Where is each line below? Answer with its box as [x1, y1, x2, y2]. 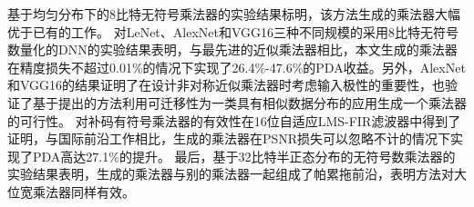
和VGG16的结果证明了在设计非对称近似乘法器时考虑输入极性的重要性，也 [7, 75, 446, 94]
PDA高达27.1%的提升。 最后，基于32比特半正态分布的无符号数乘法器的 [32, 146, 456, 165]
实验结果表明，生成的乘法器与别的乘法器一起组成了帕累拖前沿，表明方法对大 [7, 164, 467, 183]
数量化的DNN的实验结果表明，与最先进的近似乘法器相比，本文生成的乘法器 [7, 40, 458, 59]
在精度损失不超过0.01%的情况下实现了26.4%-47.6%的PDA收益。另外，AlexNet [7, 57, 466, 76]
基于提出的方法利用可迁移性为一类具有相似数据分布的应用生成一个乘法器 [32, 93, 467, 112]
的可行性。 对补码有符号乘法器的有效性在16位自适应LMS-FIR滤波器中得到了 [7, 111, 461, 130]
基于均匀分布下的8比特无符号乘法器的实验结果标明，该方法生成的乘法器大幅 [7, 5, 460, 23]
